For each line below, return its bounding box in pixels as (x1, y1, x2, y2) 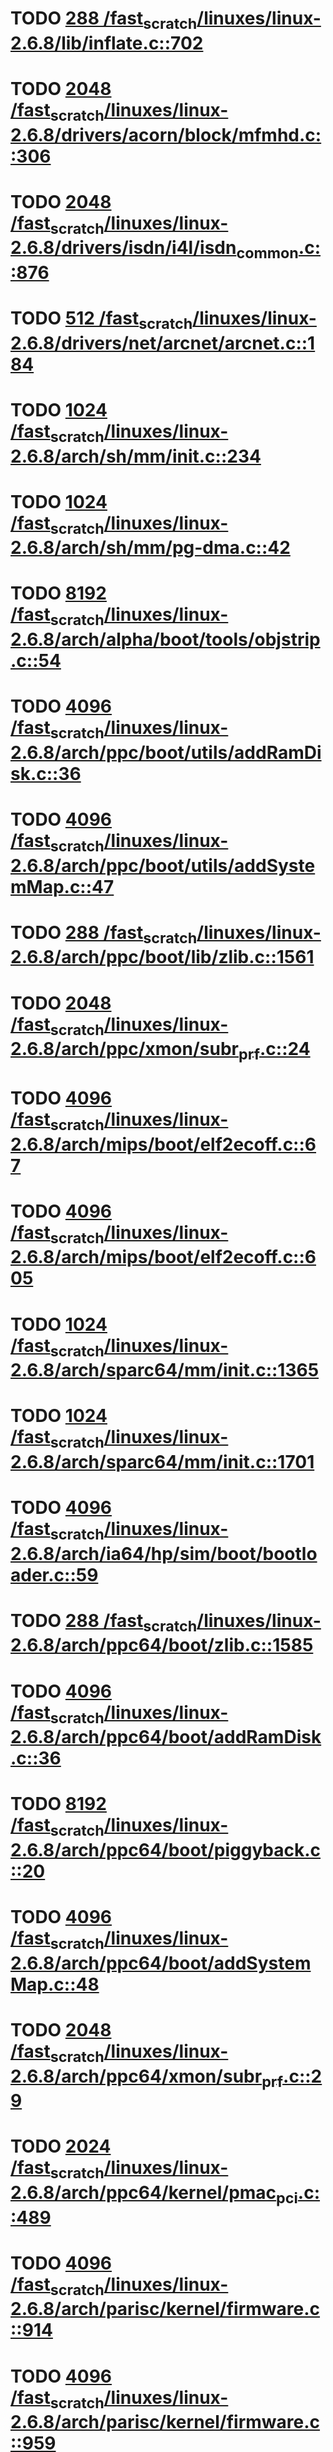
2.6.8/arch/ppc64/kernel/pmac (10, 2181, 277, 2204)
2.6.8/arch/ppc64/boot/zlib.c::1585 (10, 1634, 314, 1657)
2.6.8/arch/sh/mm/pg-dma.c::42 (10, 537, 291, 559)
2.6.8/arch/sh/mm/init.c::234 (10, 445, 262, 467)
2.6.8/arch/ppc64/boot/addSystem (10, 1952, 312, 1974)
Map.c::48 (10, 1973, 100, 1996)
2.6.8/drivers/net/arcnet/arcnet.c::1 (10, 332, 316, 354)
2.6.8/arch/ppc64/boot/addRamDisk (10, 1726, 322, 1749)
